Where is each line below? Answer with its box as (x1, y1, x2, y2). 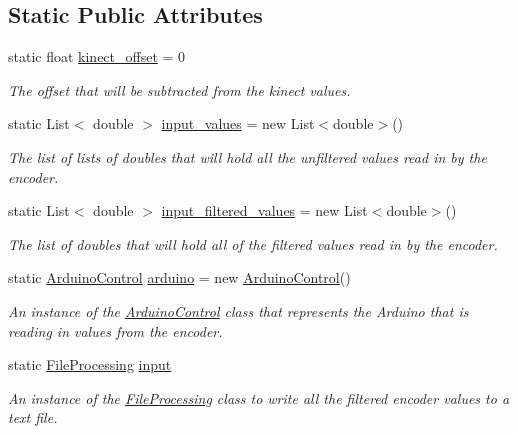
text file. (8, 407, 58, 428)
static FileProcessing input (8, 354, 172, 375)
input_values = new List (161, 113, 315, 134)
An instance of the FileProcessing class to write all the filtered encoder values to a (8, 387, 510, 408)
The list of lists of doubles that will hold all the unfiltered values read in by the (8, 146, 487, 167)
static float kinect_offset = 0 (8, 46, 186, 67)
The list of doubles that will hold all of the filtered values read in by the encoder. (8, 233, 498, 254)
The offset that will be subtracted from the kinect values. (8, 79, 351, 100)
